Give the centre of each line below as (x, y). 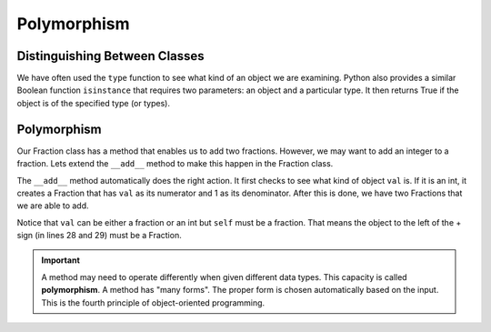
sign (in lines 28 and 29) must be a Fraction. (99, 236)
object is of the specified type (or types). (93, 103)
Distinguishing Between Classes (110, 56)
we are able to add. (53, 206)
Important (61, 260)
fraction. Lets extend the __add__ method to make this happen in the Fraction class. (175, 164)
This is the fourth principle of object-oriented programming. (153, 302)
